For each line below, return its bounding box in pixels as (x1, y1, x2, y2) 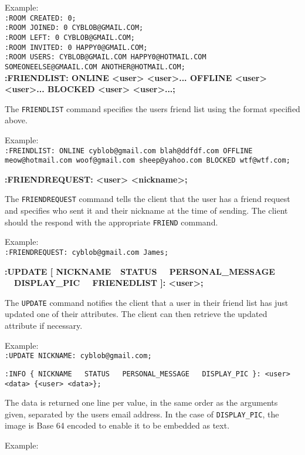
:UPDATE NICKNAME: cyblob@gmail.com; (5, 352, 152, 360)
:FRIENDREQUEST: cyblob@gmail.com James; (5, 248, 169, 257)
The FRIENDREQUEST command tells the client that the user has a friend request (5, 193, 290, 205)
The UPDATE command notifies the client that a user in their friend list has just (5, 296, 289, 308)
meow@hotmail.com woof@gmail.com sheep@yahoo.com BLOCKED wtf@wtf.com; (5, 156, 290, 165)
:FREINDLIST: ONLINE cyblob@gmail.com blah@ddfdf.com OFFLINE (5, 146, 253, 155)
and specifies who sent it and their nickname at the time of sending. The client (5, 204, 288, 217)
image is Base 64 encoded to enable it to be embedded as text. (5, 419, 230, 432)
